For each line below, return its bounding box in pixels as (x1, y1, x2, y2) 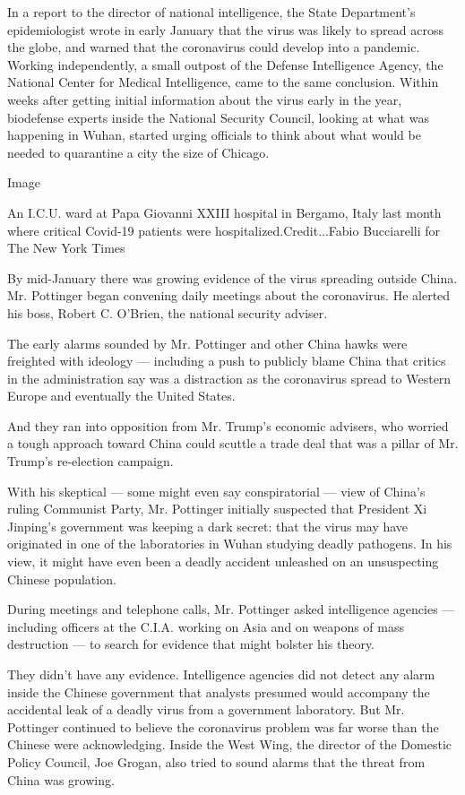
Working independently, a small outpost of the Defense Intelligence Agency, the (7, 55, 443, 73)
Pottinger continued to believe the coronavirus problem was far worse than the (7, 717, 439, 736)
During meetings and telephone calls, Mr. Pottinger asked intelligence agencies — (7, 600, 455, 618)
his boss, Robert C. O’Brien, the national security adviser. (7, 303, 328, 322)
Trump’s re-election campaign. (7, 452, 174, 471)
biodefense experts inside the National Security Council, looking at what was (7, 108, 429, 126)
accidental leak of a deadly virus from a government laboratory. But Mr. (7, 700, 405, 719)
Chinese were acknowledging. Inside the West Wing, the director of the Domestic (7, 735, 452, 754)
